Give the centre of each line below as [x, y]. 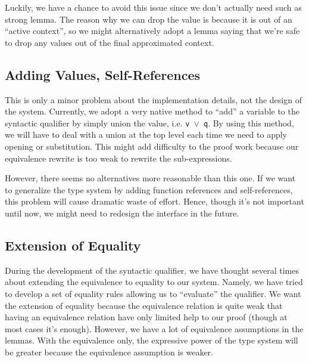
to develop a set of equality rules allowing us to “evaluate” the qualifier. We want [153, 293]
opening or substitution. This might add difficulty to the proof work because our [152, 146]
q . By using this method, [249, 123]
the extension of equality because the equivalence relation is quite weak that [144, 305]
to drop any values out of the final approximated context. [110, 42]
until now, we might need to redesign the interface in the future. [122, 213]
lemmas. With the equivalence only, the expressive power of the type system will [152, 340]
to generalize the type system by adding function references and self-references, [149, 189]
